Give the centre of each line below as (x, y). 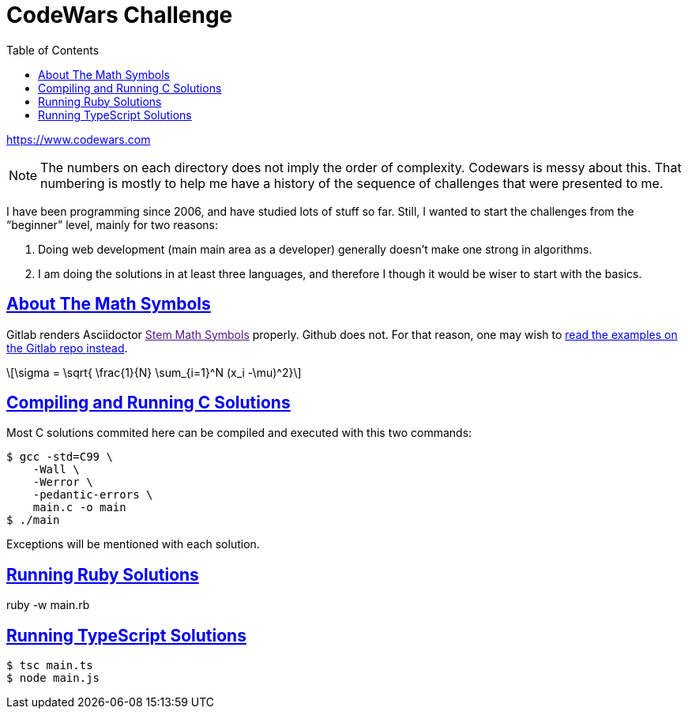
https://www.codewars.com (79, 139)
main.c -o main (79, 508)
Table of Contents (53, 50)
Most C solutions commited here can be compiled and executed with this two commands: (239, 433)
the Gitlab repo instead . (67, 348)
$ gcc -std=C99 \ (60, 457)
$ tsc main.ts (50, 666)
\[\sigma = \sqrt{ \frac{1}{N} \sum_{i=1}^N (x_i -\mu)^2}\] (154, 372)
